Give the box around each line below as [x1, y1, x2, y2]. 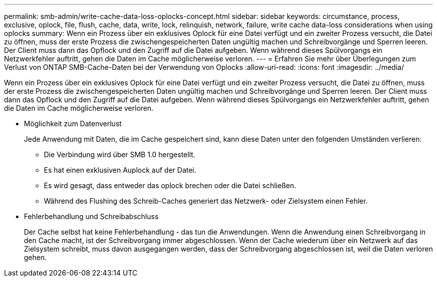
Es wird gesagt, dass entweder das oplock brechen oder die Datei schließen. [44, 181, 296, 190]
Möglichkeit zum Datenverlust [24, 119, 122, 128]
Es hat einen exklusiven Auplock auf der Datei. [44, 166, 197, 174]
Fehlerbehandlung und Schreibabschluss [24, 212, 159, 221]
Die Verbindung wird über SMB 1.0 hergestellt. [44, 150, 196, 159]
